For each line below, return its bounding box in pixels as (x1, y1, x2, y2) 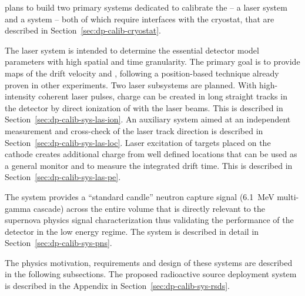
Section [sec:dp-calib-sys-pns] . (5, 237, 112, 249)
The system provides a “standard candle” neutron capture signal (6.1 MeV (5, 190, 274, 202)
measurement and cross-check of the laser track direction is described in (5, 124, 263, 137)
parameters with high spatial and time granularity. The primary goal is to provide (5, 55, 300, 68)
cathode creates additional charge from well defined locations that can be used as (5, 148, 297, 160)
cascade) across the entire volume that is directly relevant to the (33, 202, 265, 214)
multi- (277, 190, 299, 202)
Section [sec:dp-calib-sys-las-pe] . (5, 171, 121, 183)
